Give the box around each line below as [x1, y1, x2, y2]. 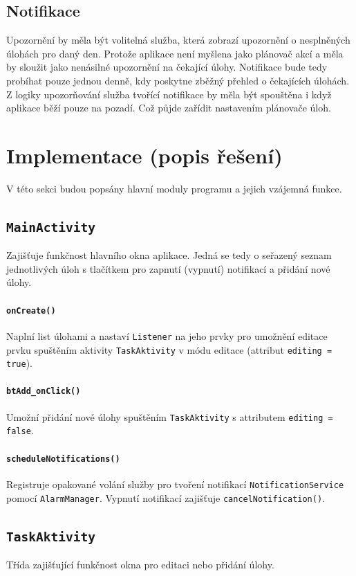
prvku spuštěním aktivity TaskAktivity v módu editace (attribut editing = [6, 342, 332, 357]
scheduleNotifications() [6, 453, 120, 464]
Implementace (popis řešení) [6, 141, 283, 169]
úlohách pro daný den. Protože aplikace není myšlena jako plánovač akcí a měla [6, 46, 344, 60]
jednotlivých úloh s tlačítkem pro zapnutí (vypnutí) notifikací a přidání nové [6, 261, 330, 276]
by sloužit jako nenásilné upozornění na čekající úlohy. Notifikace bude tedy [6, 60, 328, 74]
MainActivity [6, 219, 95, 235]
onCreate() [6, 305, 56, 316]
